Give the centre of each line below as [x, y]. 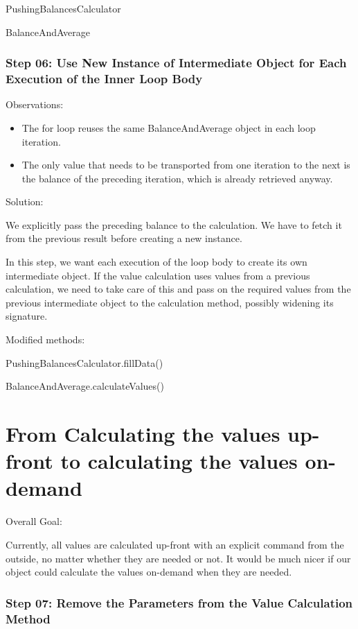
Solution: [25, 201]
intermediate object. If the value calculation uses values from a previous [158, 275]
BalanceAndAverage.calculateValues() [85, 386]
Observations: [35, 104]
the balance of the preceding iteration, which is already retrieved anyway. [177, 178]
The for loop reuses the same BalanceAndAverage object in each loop [169, 127]
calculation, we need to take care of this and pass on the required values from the [178, 289]
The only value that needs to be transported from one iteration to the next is [186, 165]
